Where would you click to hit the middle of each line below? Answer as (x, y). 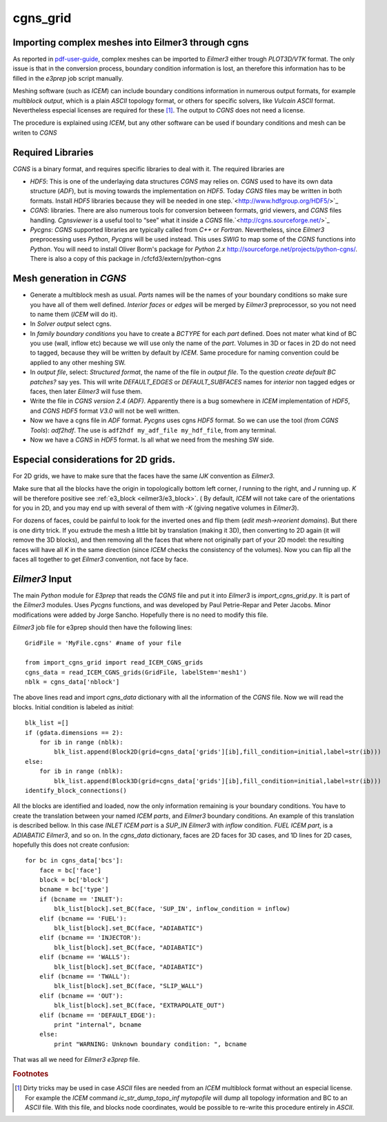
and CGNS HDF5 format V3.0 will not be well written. (105, 411)
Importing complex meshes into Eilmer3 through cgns (131, 42)
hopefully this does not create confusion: (71, 845)
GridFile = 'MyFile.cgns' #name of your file (103, 643)
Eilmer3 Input (42, 579)
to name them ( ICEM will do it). (74, 314)
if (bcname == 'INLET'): (81, 899)
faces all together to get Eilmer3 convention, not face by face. (101, 560)
